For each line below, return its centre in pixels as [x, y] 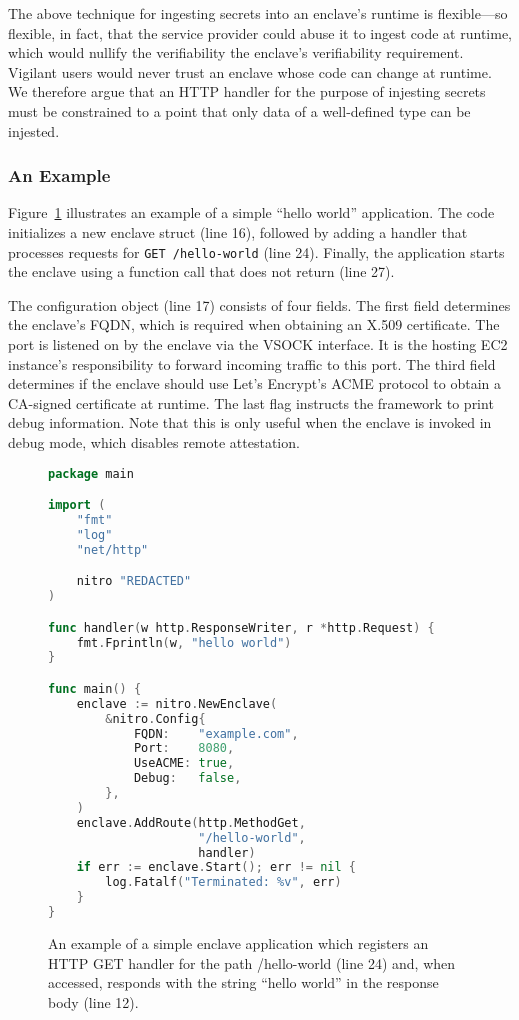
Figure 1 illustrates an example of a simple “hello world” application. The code [251, 212]
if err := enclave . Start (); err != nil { [216, 867]
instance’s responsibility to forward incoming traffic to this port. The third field [252, 363]
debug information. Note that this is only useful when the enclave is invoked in [250, 422]
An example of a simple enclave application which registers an [238, 942]
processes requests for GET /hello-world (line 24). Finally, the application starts [256, 251]
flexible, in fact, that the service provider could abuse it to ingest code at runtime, [260, 32]
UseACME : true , [184, 763]
